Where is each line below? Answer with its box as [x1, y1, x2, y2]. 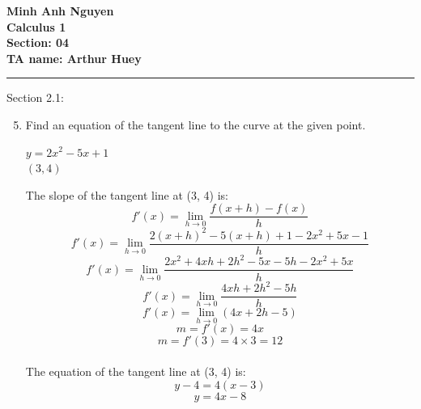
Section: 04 [6, 34, 70, 51]
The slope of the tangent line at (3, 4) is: [25, 186, 228, 203]
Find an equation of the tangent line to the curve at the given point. [25, 116, 366, 133]
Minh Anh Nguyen [6, 2, 114, 19]
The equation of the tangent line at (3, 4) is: [25, 362, 246, 379]
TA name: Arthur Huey [6, 49, 142, 66]
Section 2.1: [6, 89, 64, 106]
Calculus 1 [6, 18, 66, 35]
